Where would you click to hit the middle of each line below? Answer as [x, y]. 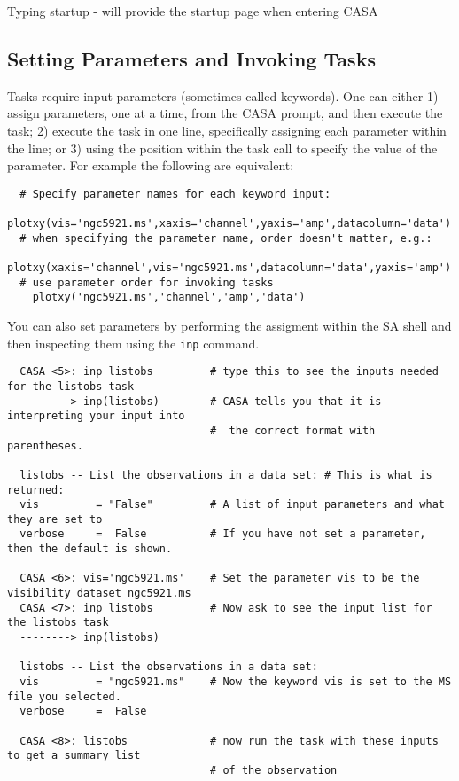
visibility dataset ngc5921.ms [99, 594]
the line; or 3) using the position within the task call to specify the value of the [222, 148]
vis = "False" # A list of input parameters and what [232, 505]
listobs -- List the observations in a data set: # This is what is [226, 475]
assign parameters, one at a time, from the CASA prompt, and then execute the [225, 113]
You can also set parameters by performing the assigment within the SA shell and [229, 326]
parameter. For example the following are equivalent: [151, 165]
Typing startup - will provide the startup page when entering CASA [193, 11]
